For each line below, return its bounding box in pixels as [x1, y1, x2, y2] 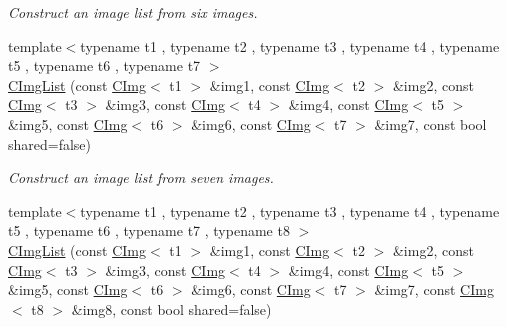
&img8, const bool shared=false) [71, 298, 272, 319]
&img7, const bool [374, 113, 487, 134]
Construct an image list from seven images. [8, 167, 274, 188]
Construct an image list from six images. [8, 2, 258, 22]
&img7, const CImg [374, 279, 494, 300]
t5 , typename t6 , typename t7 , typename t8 [8, 220, 290, 241]
